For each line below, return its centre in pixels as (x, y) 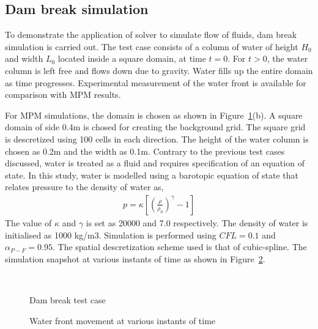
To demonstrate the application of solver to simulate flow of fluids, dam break (151, 35)
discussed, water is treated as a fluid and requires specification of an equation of (155, 163)
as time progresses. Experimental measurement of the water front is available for (156, 82)
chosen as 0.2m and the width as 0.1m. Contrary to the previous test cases (145, 151)
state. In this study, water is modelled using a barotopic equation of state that (152, 175)
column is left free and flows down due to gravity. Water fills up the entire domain (159, 70)
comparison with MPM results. (63, 94)
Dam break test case (68, 299)
